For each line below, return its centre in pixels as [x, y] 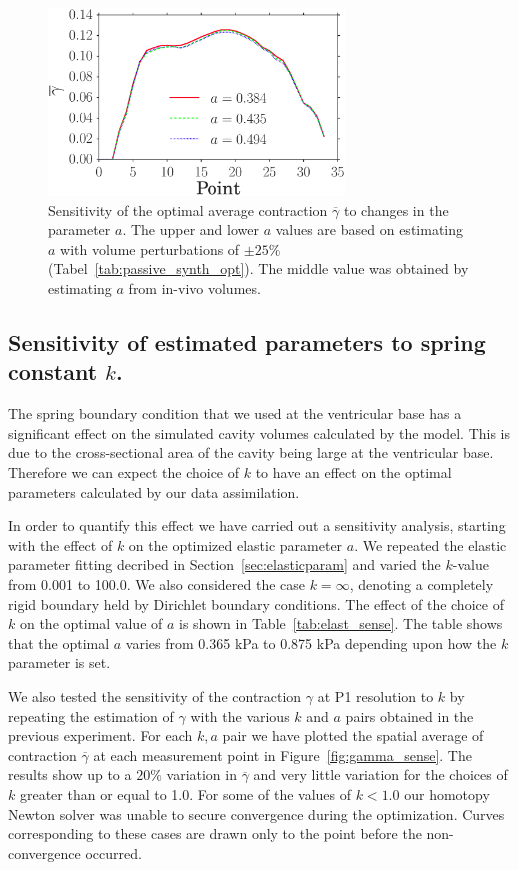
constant [53, 371]
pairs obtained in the [409, 715]
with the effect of [60, 544]
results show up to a [70, 774]
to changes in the [396, 209]
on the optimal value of [91, 623]
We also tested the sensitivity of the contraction [155, 695]
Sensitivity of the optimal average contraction [188, 209]
